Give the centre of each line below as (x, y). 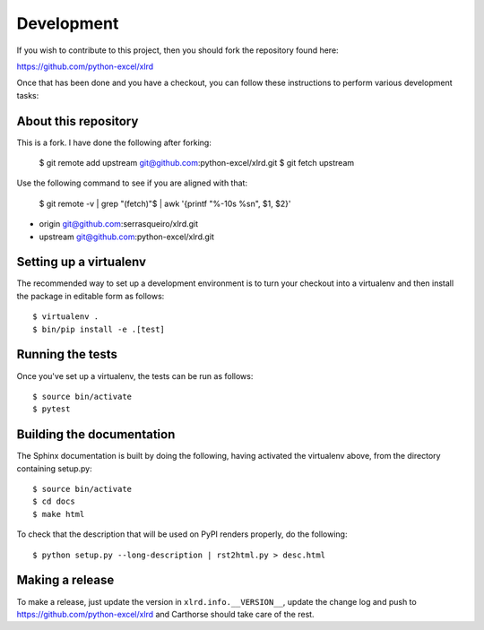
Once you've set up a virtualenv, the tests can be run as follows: (135, 375)
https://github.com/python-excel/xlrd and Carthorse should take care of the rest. (165, 614)
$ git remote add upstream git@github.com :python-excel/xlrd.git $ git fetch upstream (197, 163)
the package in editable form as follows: (91, 296)
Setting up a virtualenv (82, 262)
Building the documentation (96, 435)
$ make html (59, 514)
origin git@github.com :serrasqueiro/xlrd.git (119, 224)
